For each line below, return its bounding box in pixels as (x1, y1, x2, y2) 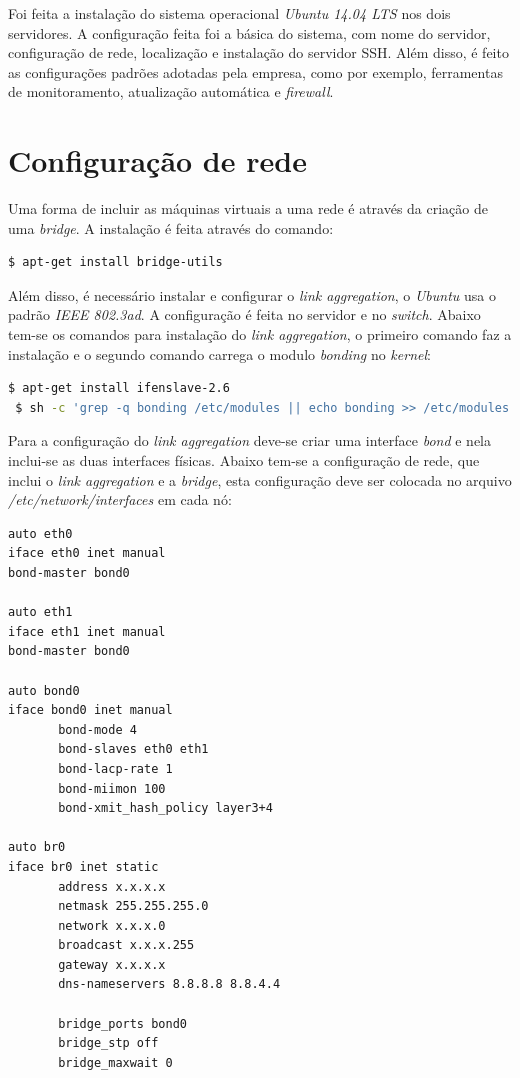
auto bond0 (8, 683, 80, 698)
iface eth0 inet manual (8, 546, 166, 561)
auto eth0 (8, 526, 73, 541)
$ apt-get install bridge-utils (8, 255, 223, 270)
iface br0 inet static (8, 859, 159, 874)
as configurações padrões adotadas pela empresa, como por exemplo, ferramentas (8, 61, 503, 82)
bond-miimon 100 (58, 781, 166, 796)
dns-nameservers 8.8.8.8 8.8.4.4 (58, 977, 281, 992)
